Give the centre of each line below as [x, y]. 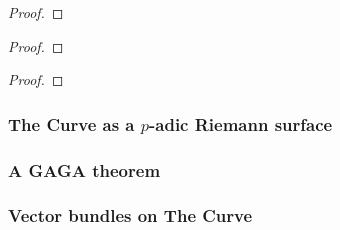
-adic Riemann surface [241, 123]
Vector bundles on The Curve [130, 215]
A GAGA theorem [84, 169]
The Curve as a [71, 123]
